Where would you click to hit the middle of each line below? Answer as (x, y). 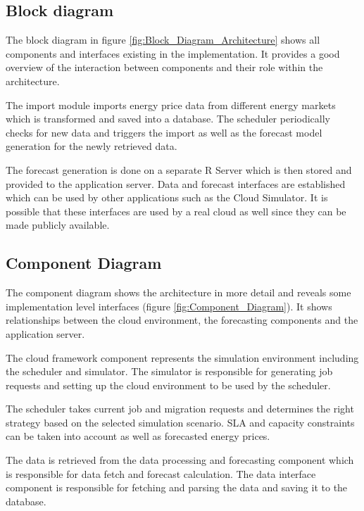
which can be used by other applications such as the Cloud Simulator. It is (167, 197)
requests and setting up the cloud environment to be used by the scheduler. (168, 385)
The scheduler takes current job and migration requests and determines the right (180, 409)
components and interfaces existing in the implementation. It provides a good (173, 53)
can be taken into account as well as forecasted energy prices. (138, 436)
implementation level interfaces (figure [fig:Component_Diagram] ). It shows (169, 306)
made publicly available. (58, 225)
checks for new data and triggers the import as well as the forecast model (164, 132)
